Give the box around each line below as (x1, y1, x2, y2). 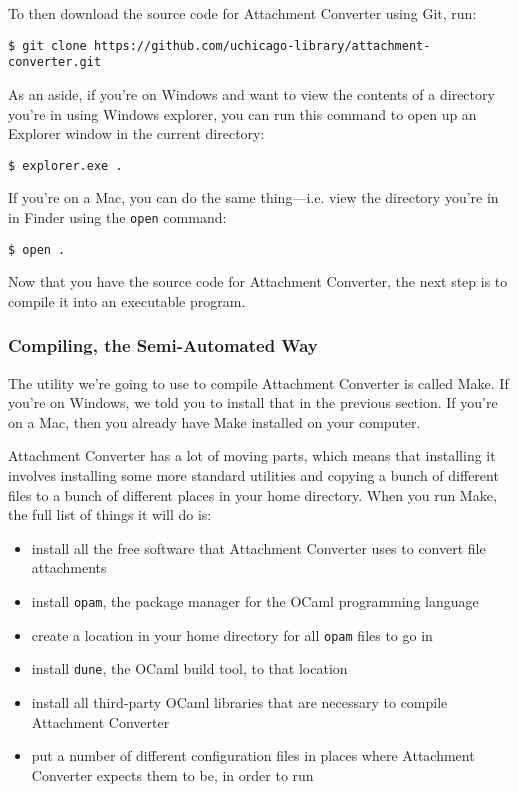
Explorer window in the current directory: (8, 123, 265, 144)
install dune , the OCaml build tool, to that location (31, 658, 348, 679)
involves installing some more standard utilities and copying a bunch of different (8, 465, 499, 486)
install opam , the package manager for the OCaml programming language (31, 591, 479, 611)
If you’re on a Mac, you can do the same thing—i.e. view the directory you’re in (8, 187, 499, 208)
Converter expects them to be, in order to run (31, 764, 314, 785)
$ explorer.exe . (8, 158, 123, 173)
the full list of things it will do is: (8, 504, 212, 525)
